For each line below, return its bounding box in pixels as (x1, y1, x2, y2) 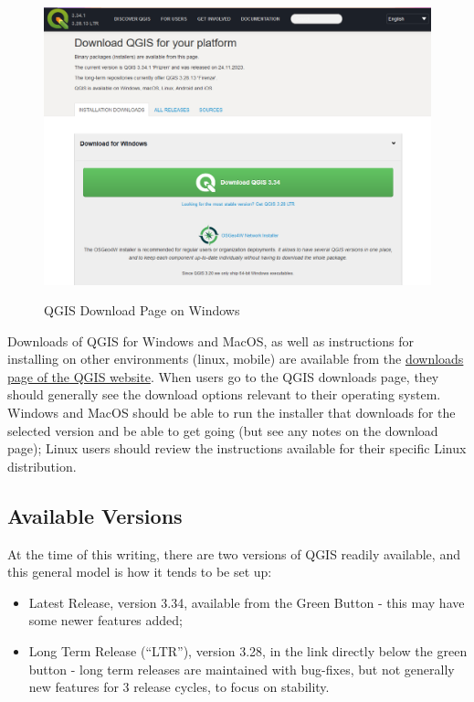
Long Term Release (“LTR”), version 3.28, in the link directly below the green (28, 642, 468, 661)
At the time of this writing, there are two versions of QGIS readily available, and (7, 544, 460, 563)
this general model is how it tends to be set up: (7, 562, 272, 581)
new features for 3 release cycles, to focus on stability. (28, 677, 330, 697)
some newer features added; (28, 611, 184, 630)
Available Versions (7, 501, 183, 529)
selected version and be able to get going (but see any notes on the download (7, 420, 438, 440)
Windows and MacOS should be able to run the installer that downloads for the (7, 403, 456, 422)
